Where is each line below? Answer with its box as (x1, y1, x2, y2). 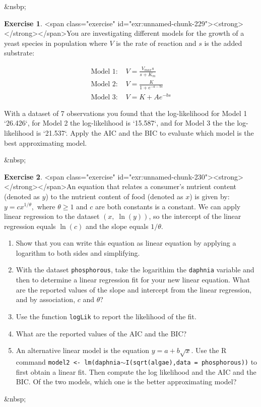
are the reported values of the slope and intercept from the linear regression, (16, 284, 252, 295)
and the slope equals (85, 220, 149, 231)
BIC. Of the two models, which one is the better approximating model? (16, 376, 237, 387)
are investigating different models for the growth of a (81, 28, 244, 38)
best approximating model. (4, 137, 87, 148)
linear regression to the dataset (4, 211, 100, 221)
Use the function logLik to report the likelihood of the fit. (16, 311, 197, 321)
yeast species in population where (4, 37, 107, 48)
